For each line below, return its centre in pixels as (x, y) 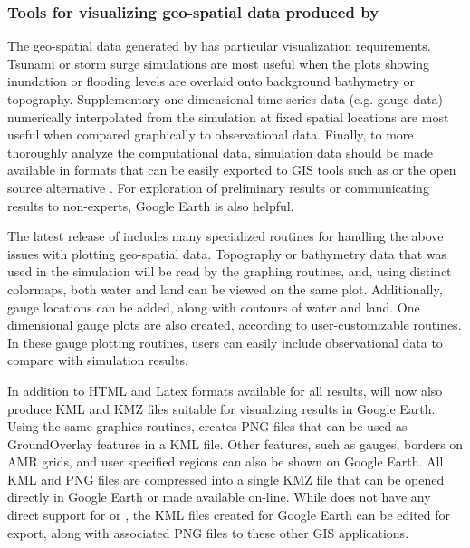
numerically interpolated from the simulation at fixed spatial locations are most (228, 116)
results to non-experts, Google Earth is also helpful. (151, 205)
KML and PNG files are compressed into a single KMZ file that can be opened (226, 479)
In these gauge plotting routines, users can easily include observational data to (225, 342)
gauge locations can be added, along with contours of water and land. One (214, 307)
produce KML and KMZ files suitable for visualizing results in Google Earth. (221, 408)
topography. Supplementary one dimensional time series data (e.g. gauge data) (225, 99)
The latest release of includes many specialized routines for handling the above (225, 236)
